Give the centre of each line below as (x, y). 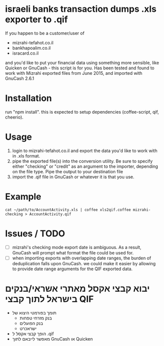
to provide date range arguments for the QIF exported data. (72, 269)
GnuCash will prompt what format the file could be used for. (73, 252)
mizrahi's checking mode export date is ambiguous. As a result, (77, 247)
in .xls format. (26, 156)
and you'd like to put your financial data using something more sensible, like (82, 63)
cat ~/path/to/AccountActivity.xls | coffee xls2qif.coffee (68, 210)
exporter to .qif (36, 19)
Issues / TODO (35, 234)
